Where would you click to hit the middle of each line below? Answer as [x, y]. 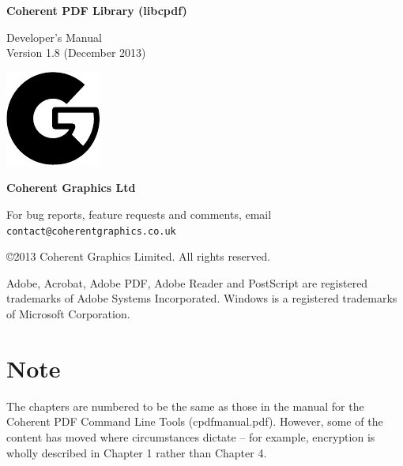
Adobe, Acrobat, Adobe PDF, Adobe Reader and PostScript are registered [187, 282]
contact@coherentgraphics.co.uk [91, 231]
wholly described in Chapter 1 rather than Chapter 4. [137, 452]
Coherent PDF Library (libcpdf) [97, 10]
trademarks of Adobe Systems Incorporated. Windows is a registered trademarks [202, 298]
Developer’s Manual [54, 37]
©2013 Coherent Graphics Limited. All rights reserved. [139, 256]
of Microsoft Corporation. [68, 314]
